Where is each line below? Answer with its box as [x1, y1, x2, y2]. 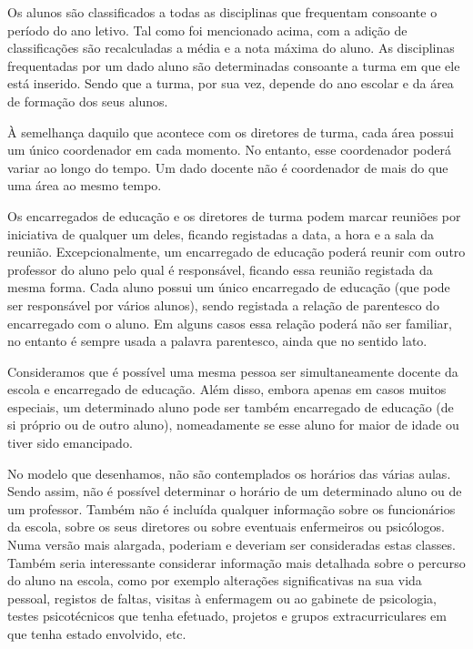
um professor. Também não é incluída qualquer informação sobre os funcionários [7, 499, 456, 518]
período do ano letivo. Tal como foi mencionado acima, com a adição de [7, 20, 408, 39]
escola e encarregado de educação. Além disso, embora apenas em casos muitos [7, 380, 447, 399]
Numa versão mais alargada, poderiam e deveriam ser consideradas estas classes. [7, 535, 456, 554]
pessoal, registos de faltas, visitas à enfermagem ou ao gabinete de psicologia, [7, 588, 437, 607]
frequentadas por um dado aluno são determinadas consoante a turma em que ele [7, 56, 460, 75]
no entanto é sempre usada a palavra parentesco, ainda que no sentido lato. [7, 331, 428, 350]
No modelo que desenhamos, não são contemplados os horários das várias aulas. [7, 463, 451, 482]
